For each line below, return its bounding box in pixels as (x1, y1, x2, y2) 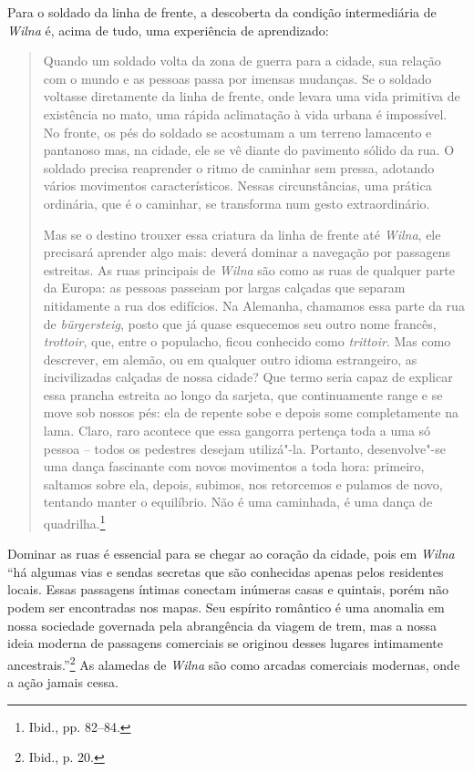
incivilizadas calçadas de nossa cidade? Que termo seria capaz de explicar (43, 367, 453, 386)
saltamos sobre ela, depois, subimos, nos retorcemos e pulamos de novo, (43, 474, 443, 493)
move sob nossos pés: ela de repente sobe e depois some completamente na (43, 403, 459, 422)
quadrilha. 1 (43, 511, 106, 532)
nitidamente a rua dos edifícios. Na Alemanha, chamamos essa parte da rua (43, 295, 465, 314)
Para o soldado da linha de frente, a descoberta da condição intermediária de (7, 3, 437, 21)
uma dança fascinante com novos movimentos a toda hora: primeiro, (43, 457, 425, 476)
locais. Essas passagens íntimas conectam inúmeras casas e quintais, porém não (7, 580, 449, 599)
